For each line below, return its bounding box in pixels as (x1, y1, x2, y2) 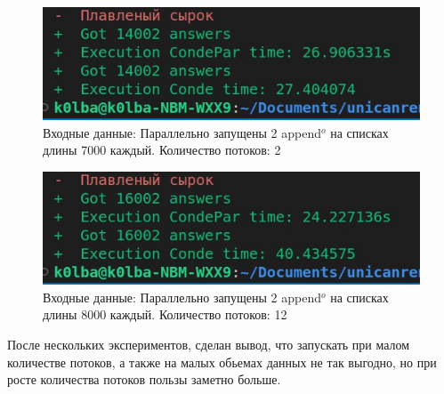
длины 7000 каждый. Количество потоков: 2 (43, 141, 281, 159)
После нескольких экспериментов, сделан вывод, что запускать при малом (7, 334, 410, 353)
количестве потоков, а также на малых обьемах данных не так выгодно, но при (7, 352, 437, 371)
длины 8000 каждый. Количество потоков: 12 (43, 305, 287, 324)
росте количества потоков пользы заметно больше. (7, 370, 281, 389)
